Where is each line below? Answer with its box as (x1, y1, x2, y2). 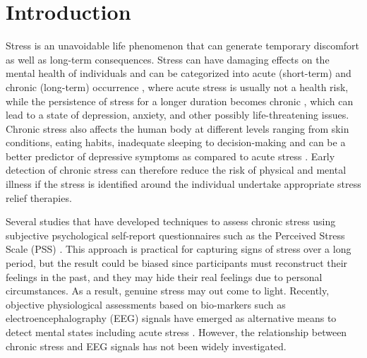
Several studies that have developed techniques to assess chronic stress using (6, 214, 336, 229)
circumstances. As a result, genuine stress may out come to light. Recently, (6, 283, 330, 298)
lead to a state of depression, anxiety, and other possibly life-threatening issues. (6, 107, 349, 122)
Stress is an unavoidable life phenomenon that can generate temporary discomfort (6, 38, 360, 53)
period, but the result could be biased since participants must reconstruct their (6, 256, 348, 270)
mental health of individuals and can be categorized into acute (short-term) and (6, 66, 351, 80)
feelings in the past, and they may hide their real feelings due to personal (6, 269, 323, 284)
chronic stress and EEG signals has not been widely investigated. (6, 338, 287, 353)
